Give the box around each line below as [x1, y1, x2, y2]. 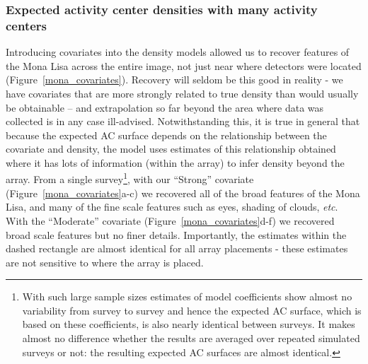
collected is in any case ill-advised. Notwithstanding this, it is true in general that [6, 114, 360, 129]
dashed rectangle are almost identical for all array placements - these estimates [6, 241, 348, 256]
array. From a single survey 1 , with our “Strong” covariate [6, 170, 254, 187]
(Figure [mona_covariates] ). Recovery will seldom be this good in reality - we [6, 72, 343, 87]
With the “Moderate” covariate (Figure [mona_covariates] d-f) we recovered [6, 213, 335, 228]
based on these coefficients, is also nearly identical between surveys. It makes [22, 317, 355, 331]
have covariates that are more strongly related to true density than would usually [6, 86, 359, 100]
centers [6, 16, 47, 34]
